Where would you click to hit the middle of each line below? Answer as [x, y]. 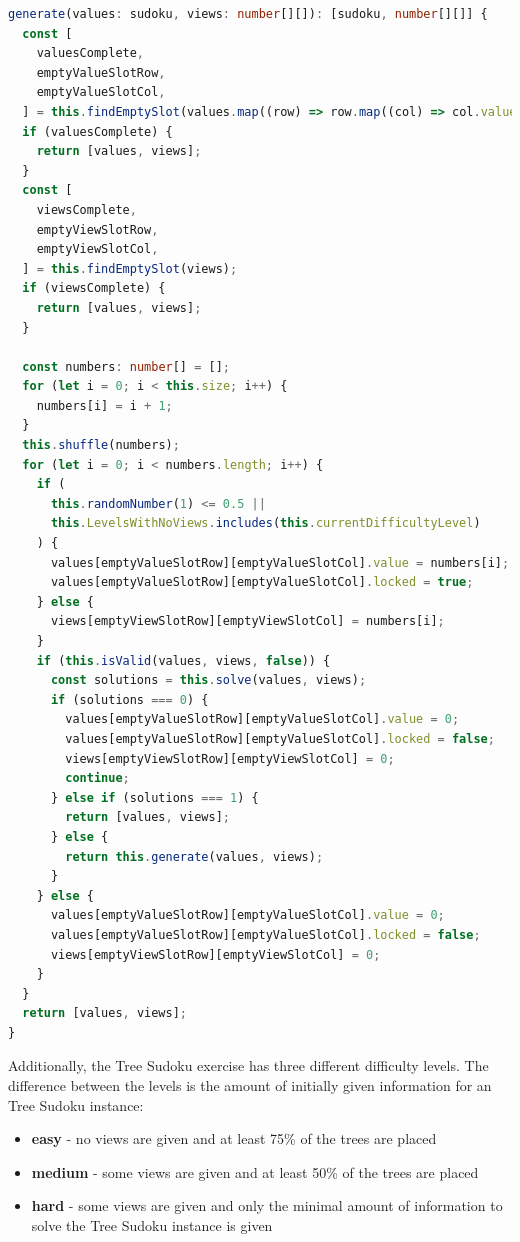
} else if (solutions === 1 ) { [154, 797]
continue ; [97, 778]
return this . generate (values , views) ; [194, 856]
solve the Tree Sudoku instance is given [152, 1225]
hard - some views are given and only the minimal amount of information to [267, 1205]
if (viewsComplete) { [94, 288]
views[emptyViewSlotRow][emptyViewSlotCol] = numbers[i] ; [247, 621]
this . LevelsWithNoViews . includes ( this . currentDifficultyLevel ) [265, 523]
